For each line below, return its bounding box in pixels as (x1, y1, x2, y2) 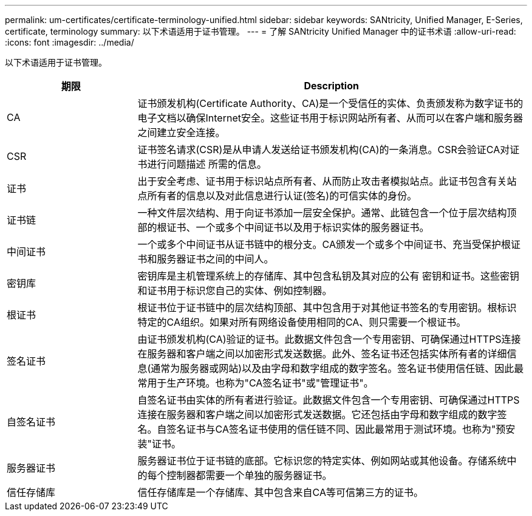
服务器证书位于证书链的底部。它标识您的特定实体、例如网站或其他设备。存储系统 (137, 455, 507, 467)
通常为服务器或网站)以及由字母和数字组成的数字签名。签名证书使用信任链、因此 (151, 362, 514, 374)
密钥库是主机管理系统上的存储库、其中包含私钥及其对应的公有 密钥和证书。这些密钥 (137, 270, 520, 282)
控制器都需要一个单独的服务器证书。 (166, 469, 332, 481)
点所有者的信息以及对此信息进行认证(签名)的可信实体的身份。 (137, 190, 417, 202)
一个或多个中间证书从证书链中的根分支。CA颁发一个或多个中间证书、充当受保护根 (137, 238, 511, 250)
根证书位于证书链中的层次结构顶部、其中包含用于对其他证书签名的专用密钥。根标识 (137, 301, 517, 314)
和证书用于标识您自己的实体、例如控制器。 (137, 284, 332, 297)
